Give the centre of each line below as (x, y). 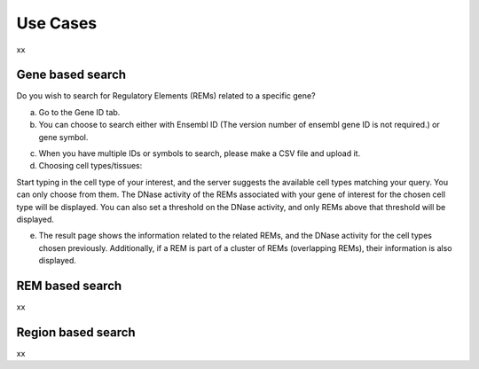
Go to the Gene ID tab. (79, 112)
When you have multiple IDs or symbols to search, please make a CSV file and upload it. (200, 153)
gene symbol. (63, 137)
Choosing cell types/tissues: (90, 166)
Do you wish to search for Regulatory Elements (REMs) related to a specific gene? (166, 96)
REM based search (69, 285)
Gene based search (71, 75)
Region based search (76, 332)
